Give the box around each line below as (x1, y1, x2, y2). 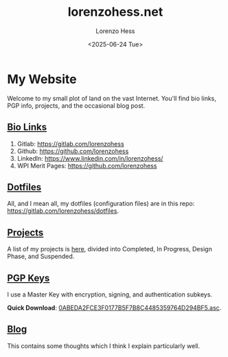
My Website (7, 71, 77, 87)
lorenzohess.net (67, 4, 163, 20)
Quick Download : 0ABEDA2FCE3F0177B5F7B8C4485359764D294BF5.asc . (7, 303, 222, 312)
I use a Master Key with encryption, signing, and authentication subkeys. (7, 290, 213, 299)
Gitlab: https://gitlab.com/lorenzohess (16, 139, 125, 148)
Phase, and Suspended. (7, 252, 75, 261)
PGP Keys (7, 272, 50, 284)
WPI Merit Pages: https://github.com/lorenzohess (16, 161, 157, 170)
